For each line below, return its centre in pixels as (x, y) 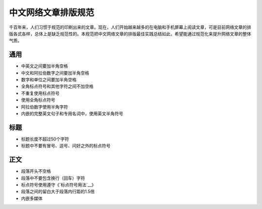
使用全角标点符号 (38, 100)
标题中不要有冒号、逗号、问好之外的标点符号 (66, 146)
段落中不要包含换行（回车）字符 (53, 178)
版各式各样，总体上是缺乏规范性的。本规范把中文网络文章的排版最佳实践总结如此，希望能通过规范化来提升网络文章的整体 (130, 33)
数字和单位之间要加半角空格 (49, 80)
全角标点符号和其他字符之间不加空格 (57, 86)
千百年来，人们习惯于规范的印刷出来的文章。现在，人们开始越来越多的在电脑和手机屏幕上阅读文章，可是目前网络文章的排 (130, 27)
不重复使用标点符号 (40, 93)
